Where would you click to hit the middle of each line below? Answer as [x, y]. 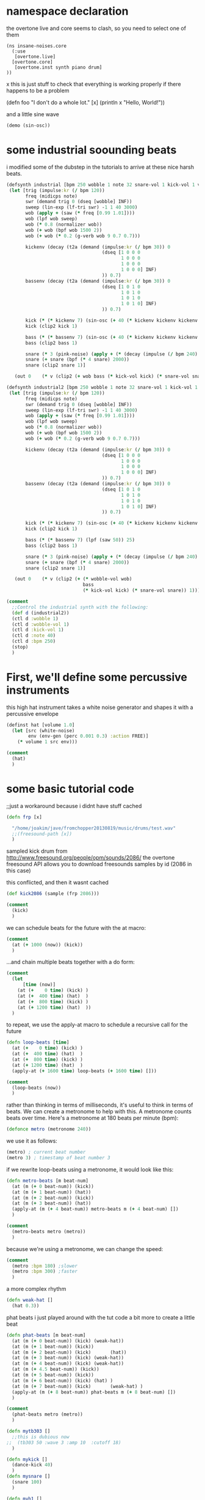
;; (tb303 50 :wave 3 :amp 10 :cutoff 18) [64, 1442]
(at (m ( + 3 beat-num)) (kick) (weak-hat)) [68, 1358]
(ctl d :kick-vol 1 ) [38, 630]
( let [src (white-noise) [43, 730]
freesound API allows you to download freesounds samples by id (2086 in [99, 864]
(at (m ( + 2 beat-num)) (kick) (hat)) [69, 1352]
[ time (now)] [39, 985]
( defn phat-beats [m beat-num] [46, 1335]
